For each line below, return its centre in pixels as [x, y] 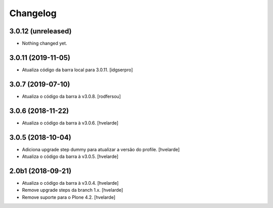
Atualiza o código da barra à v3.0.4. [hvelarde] [70, 183]
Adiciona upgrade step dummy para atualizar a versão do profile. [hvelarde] [101, 149]
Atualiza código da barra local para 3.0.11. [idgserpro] [78, 70]
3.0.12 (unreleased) [40, 31]
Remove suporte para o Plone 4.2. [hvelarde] [69, 197]
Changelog [33, 13]
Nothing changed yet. [45, 44]
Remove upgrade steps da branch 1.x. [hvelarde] [73, 190]
